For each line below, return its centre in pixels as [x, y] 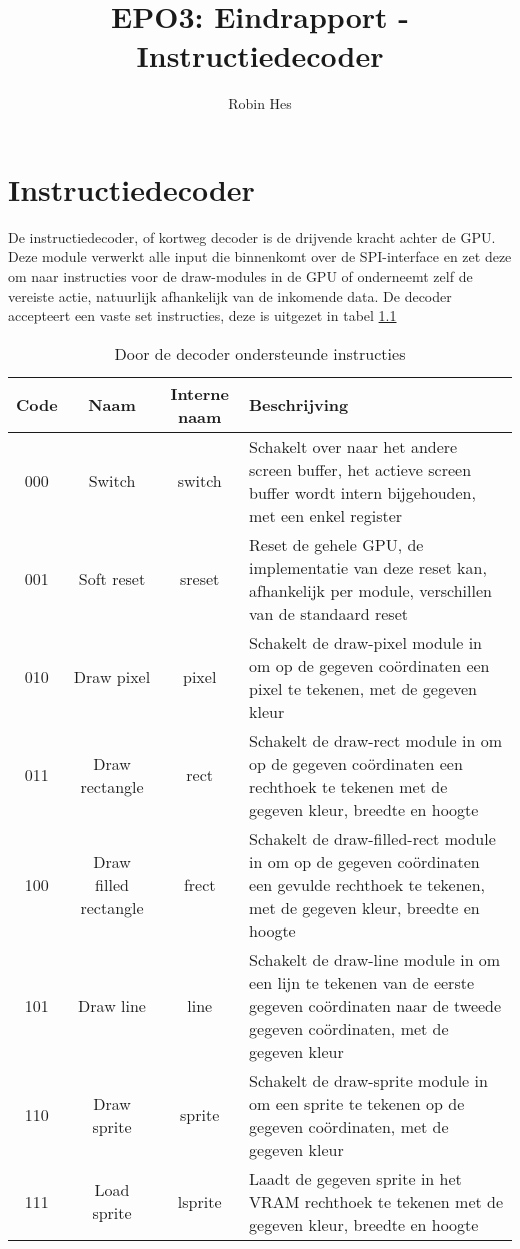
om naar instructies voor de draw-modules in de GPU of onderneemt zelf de [240, 276]
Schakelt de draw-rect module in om [375, 740]
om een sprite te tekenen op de [357, 1103]
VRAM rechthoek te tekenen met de [376, 1201]
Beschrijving [299, 405]
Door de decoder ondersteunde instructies [260, 353]
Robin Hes [260, 103]
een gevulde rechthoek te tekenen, [367, 884]
